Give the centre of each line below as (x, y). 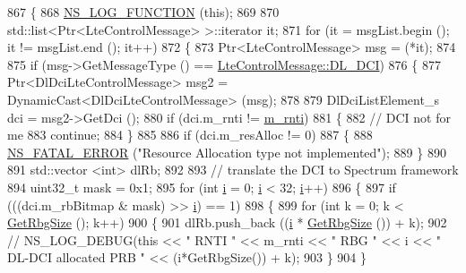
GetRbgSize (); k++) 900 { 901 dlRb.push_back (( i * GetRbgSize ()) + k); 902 (227, 222)
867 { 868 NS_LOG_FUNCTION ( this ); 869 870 (143, 12)
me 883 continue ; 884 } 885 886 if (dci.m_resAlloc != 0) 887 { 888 (190, 135)
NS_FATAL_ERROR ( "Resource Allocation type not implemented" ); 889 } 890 (227, 152)
